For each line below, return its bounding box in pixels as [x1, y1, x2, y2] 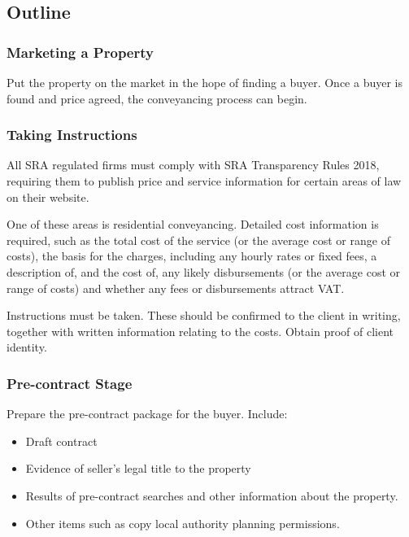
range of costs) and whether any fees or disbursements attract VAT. [7, 279, 345, 296]
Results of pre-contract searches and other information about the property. [25, 487, 398, 504]
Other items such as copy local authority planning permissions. [25, 514, 340, 531]
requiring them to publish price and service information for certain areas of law [7, 172, 402, 189]
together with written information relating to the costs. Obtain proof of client [7, 322, 394, 339]
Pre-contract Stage [7, 373, 133, 393]
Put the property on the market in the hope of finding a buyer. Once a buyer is [7, 74, 403, 90]
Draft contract [25, 432, 98, 449]
